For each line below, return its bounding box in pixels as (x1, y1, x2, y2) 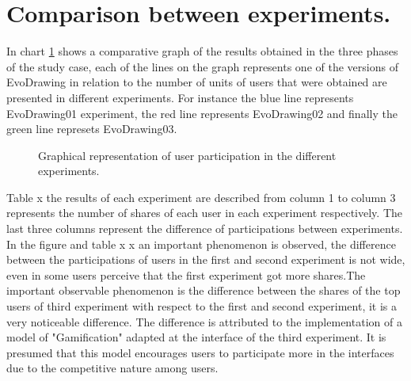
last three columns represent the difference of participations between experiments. (6, 220, 403, 237)
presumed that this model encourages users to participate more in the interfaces (6, 344, 394, 360)
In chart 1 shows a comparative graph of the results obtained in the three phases (6, 43, 398, 59)
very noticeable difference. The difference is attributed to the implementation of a (6, 313, 402, 330)
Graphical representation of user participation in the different (38, 147, 337, 163)
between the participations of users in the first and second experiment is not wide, (6, 251, 405, 268)
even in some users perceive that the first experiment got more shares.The (6, 266, 366, 283)
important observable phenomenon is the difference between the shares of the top (6, 282, 401, 299)
